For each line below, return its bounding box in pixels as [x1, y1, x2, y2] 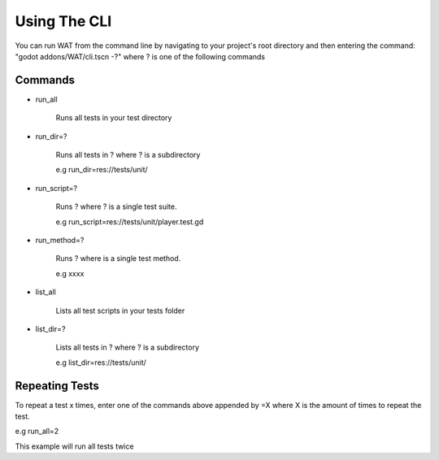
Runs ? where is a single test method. [55, 254, 181, 263]
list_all [35, 287, 56, 297]
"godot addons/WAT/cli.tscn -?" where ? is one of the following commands [15, 51, 266, 61]
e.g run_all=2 [15, 427, 59, 436]
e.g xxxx [55, 268, 85, 278]
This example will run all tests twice [15, 441, 134, 451]
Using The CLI [15, 12, 112, 30]
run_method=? [35, 235, 85, 245]
